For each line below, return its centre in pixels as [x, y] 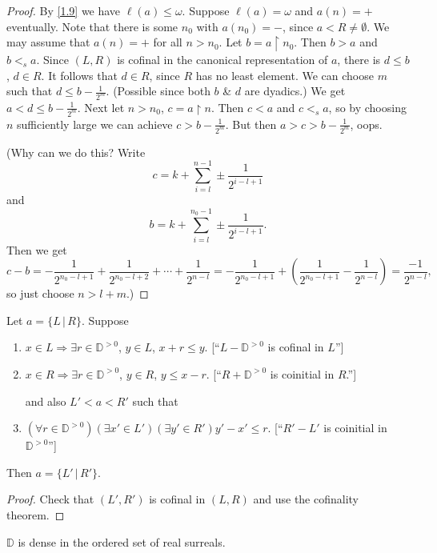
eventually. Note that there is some [92, 26]
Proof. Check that [50, 499]
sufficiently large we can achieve [95, 124]
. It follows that [79, 75]
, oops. [366, 124]
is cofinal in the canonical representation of [223, 59]
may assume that [48, 42]
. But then [251, 124]
